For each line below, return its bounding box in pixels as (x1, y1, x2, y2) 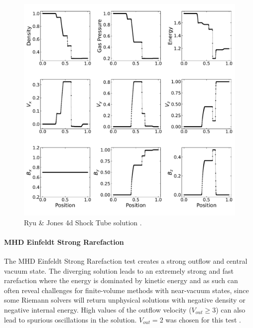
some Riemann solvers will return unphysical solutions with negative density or (4, 295, 246, 305)
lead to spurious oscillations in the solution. (4, 314, 137, 325)
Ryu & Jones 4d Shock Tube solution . (24, 217, 142, 227)
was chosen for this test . (165, 314, 241, 325)
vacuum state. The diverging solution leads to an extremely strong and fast (4, 265, 234, 276)
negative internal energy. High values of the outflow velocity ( (4, 304, 192, 315)
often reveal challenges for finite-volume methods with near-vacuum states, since (4, 285, 249, 295)
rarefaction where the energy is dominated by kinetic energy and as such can (4, 275, 238, 286)
